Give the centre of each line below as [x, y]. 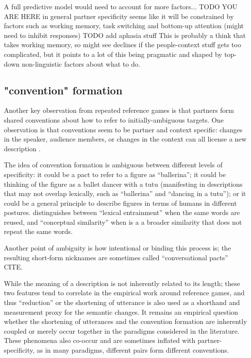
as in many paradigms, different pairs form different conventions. [133, 350]
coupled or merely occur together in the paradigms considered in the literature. [122, 331]
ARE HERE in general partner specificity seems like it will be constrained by [119, 16]
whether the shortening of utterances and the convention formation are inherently [125, 321]
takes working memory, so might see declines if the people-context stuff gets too [123, 45]
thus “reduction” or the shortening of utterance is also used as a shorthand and [122, 302]
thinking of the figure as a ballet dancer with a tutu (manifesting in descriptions [123, 184]
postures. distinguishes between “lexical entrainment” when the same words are [122, 212]
